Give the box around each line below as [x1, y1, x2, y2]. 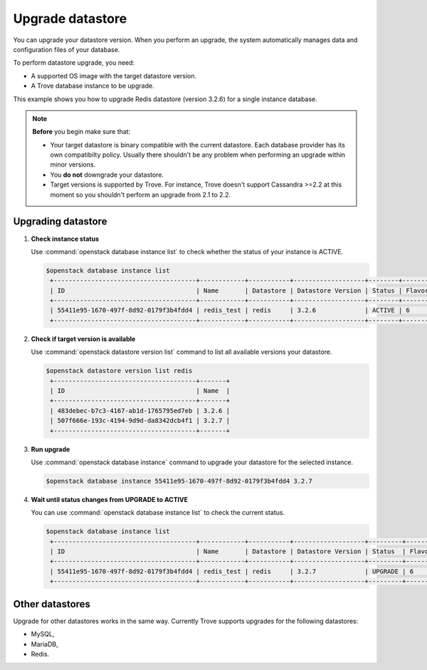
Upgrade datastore [13, 11, 127, 26]
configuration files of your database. [13, 45, 120, 53]
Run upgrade [31, 445, 70, 454]
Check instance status [31, 234, 100, 243]
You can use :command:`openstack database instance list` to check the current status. [31, 508, 285, 517]
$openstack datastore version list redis [46, 367, 193, 375]
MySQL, [31, 630, 55, 639]
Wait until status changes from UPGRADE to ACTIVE [31, 495, 189, 503]
